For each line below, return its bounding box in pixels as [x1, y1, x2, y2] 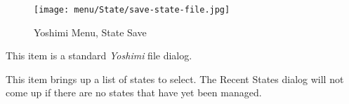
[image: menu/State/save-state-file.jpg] [34, 5, 230, 15]
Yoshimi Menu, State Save [34, 24, 147, 39]
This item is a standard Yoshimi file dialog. [6, 48, 192, 63]
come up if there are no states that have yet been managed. [6, 85, 262, 100]
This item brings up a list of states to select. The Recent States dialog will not [6, 71, 344, 86]
